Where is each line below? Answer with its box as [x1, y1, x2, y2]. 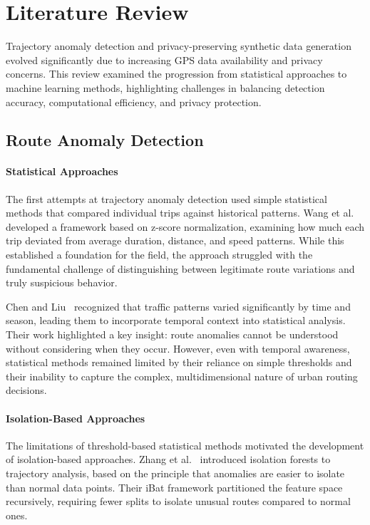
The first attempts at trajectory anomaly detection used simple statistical [6, 191, 327, 206]
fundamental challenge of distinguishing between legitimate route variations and [6, 261, 355, 276]
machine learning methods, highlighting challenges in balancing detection [6, 80, 325, 95]
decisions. [6, 383, 47, 397]
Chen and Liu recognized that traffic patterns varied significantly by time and [6, 298, 351, 313]
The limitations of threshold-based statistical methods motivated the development [6, 437, 364, 452]
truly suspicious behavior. [6, 275, 118, 290]
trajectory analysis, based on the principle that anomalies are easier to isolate [6, 465, 345, 480]
